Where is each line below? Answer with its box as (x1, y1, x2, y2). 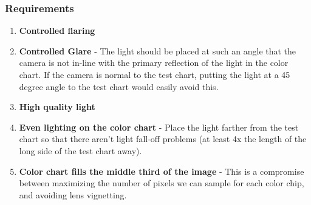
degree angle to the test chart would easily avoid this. (19, 80, 219, 93)
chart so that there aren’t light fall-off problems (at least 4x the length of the (19, 132, 307, 145)
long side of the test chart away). (19, 144, 142, 157)
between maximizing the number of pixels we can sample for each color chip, (19, 177, 304, 189)
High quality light (19, 100, 95, 113)
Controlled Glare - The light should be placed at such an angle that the (19, 44, 296, 57)
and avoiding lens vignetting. (19, 188, 127, 201)
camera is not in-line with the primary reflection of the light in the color (19, 56, 289, 69)
